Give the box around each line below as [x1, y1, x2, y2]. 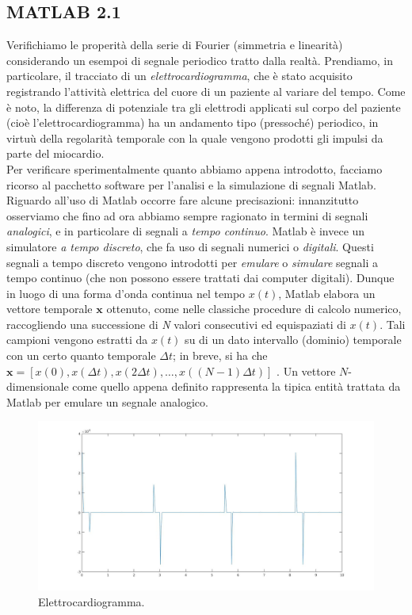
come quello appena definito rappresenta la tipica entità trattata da [72, 378, 401, 395]
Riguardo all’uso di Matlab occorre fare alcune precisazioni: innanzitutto [6, 192, 359, 208]
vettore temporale [6, 300, 93, 317]
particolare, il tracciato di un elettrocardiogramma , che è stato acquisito [6, 67, 353, 84]
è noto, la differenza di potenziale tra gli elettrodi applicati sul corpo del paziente [6, 98, 401, 115]
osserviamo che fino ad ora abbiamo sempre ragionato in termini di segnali [6, 207, 368, 223]
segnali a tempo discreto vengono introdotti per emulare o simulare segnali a [6, 254, 378, 270]
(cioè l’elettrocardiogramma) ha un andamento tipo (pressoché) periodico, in [6, 114, 379, 131]
